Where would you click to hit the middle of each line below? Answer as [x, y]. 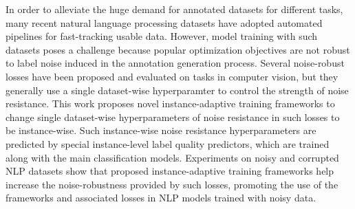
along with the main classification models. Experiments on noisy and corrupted [172, 157]
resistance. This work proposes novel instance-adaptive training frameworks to [170, 103]
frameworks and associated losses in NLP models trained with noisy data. [161, 198]
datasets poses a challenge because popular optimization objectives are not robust [178, 49]
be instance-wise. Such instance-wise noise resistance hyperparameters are [161, 130]
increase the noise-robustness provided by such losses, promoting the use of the [172, 184]
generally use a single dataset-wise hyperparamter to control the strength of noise [177, 90]
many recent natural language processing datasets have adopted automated [164, 22]
